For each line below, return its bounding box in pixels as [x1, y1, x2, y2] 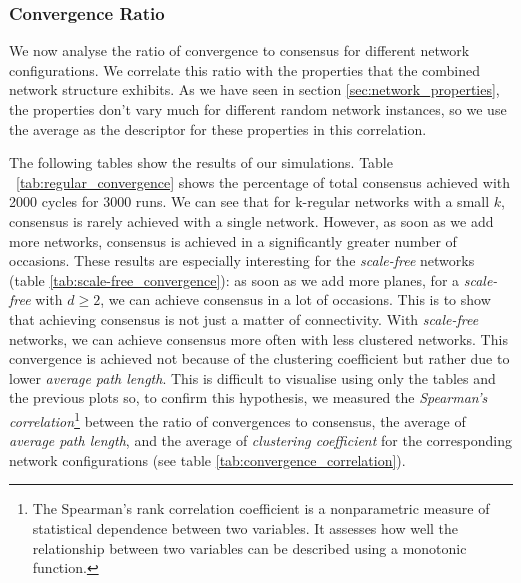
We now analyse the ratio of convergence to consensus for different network [9, 40, 470, 61]
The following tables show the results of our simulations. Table [9, 152, 393, 173]
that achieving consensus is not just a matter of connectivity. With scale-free [9, 308, 479, 329]
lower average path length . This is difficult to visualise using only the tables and [9, 367, 496, 388]
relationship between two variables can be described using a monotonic [32, 537, 467, 558]
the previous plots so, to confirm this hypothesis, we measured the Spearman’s [9, 387, 488, 408]
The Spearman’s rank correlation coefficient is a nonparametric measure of [32, 498, 490, 519]
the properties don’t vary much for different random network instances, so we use [9, 99, 507, 119]
